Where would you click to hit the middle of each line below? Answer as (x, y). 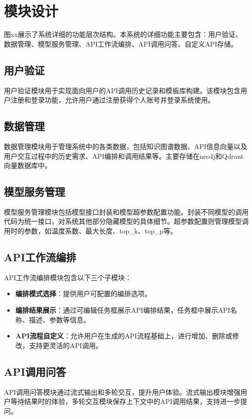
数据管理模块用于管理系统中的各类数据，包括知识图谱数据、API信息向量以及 (126, 146)
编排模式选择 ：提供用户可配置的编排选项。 (83, 293)
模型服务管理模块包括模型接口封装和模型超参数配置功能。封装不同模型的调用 (126, 211)
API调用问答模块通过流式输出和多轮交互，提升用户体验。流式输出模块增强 (122, 392)
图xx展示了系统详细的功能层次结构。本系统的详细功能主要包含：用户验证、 (123, 34)
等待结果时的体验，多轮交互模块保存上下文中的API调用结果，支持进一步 (126, 401)
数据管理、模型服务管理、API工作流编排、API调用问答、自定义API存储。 (121, 43)
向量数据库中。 (28, 165)
